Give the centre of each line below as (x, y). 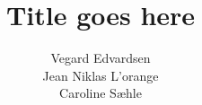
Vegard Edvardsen (101, 58)
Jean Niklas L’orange (101, 75)
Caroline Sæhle (101, 93)
